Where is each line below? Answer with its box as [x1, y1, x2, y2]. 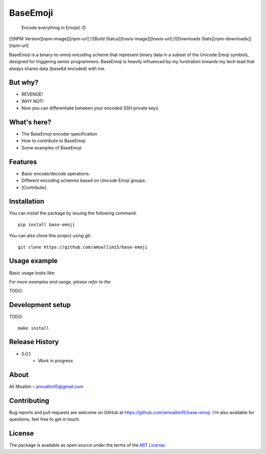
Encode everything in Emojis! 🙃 [21, 25, 86, 31]
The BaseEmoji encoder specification [21, 131, 98, 137]
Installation [9, 197, 44, 206]
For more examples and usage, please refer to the [9, 279, 111, 284]
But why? [9, 78, 39, 87]
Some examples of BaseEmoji [21, 144, 82, 150]
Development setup [9, 301, 71, 309]
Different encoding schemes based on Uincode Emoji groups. [21, 177, 146, 183]
